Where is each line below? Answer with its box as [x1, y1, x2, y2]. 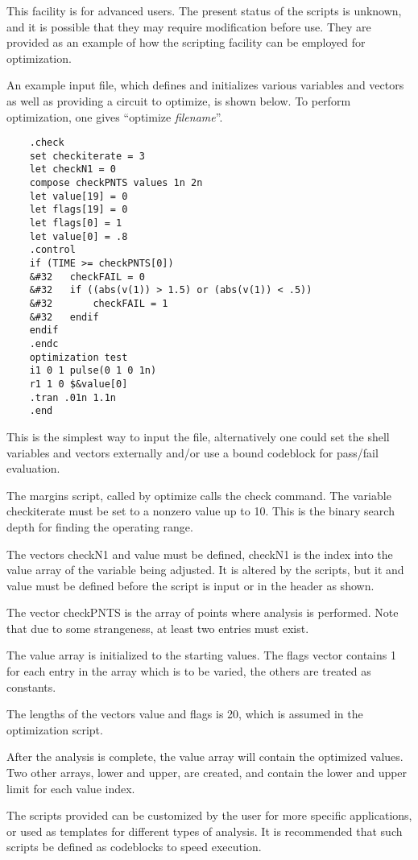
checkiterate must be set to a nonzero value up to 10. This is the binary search [6, 502, 395, 519]
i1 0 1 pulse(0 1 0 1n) [29, 365, 157, 377]
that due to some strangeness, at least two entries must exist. [6, 619, 309, 636]
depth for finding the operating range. [6, 518, 193, 535]
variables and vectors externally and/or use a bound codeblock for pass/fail [6, 444, 379, 461]
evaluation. [6, 460, 60, 477]
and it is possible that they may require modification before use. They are [6, 18, 371, 35]
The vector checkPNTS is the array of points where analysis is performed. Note [6, 604, 399, 621]
